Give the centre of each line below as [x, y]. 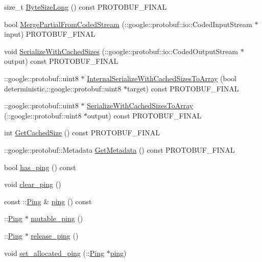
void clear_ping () [33, 184]
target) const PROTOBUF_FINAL [183, 88]
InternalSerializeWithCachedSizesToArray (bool [162, 78]
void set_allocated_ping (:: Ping [54, 253]
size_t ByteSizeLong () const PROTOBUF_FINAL [86, 7]
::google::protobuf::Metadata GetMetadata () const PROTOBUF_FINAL [120, 149]
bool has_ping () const [40, 167]
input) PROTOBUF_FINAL [50, 34]
